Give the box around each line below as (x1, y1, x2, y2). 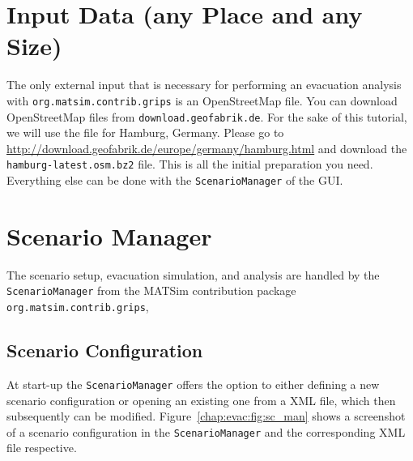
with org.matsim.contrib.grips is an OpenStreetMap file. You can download (6, 92, 398, 109)
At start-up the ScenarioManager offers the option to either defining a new (6, 375, 380, 392)
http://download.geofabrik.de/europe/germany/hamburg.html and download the (6, 139, 407, 156)
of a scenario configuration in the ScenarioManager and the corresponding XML (6, 423, 406, 440)
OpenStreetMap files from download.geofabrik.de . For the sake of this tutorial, (6, 108, 407, 125)
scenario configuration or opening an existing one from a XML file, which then (6, 391, 396, 408)
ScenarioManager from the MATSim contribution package (6, 282, 296, 299)
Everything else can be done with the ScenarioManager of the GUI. (6, 172, 343, 189)
